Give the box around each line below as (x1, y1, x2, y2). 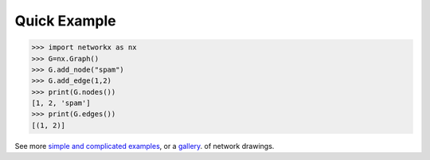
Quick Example (14, 12, 117, 29)
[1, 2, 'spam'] (31, 99, 91, 107)
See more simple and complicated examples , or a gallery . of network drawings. (14, 141, 275, 150)
